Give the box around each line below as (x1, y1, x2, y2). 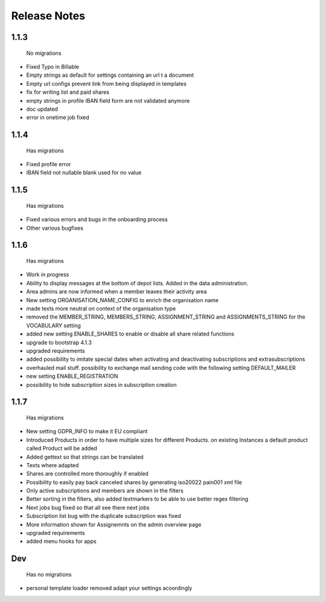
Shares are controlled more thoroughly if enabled (26, 470, 149, 477)
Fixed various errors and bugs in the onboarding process (26, 216, 168, 223)
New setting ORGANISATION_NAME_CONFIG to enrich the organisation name (26, 296, 219, 303)
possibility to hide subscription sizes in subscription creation (26, 381, 177, 388)
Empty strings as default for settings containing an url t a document (26, 71, 194, 79)
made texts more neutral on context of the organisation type (26, 305, 176, 312)
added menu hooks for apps (26, 538, 97, 545)
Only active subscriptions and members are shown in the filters (26, 487, 184, 494)
